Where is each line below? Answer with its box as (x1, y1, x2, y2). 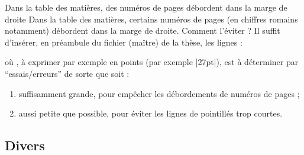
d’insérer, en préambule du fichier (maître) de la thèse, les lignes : (5, 35, 242, 48)
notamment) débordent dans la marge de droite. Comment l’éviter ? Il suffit (5, 24, 280, 37)
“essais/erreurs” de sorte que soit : (5, 67, 130, 79)
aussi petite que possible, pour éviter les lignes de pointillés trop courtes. (18, 107, 283, 120)
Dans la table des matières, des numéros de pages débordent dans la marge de (5, 1, 287, 13)
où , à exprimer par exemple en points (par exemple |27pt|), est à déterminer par (5, 56, 299, 68)
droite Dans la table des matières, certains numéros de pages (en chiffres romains (5, 12, 298, 25)
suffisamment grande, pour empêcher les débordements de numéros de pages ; (18, 87, 300, 99)
